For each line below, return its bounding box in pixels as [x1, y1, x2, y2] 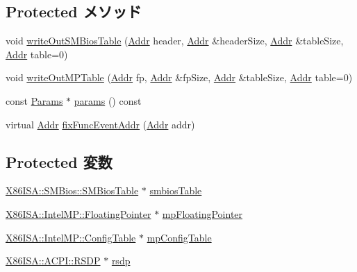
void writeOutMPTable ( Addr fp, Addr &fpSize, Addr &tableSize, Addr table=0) [6, 70, 353, 85]
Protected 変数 [6, 151, 113, 172]
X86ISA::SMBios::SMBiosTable [6, 183, 139, 198]
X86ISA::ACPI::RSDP [6, 253, 101, 268]
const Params [6, 93, 63, 108]
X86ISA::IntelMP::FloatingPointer [6, 206, 151, 221]
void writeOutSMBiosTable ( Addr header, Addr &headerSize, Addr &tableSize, [6, 33, 344, 48]
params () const [74, 93, 142, 108]
